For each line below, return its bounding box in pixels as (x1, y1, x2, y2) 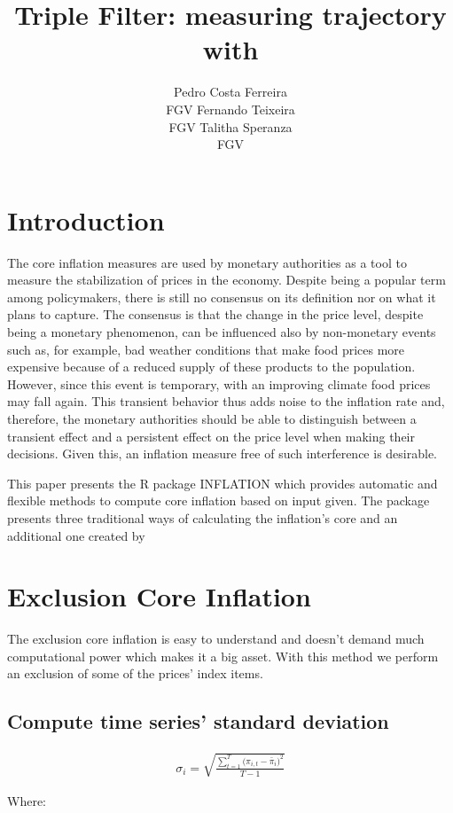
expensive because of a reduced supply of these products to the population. (7, 357, 416, 376)
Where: (7, 791, 46, 809)
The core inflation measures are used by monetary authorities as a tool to (7, 253, 407, 271)
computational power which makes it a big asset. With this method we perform (7, 646, 439, 665)
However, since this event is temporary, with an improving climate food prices (7, 374, 431, 393)
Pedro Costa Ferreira (174, 82, 287, 101)
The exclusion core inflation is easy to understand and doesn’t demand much (7, 629, 425, 648)
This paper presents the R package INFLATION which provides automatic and (7, 473, 438, 492)
